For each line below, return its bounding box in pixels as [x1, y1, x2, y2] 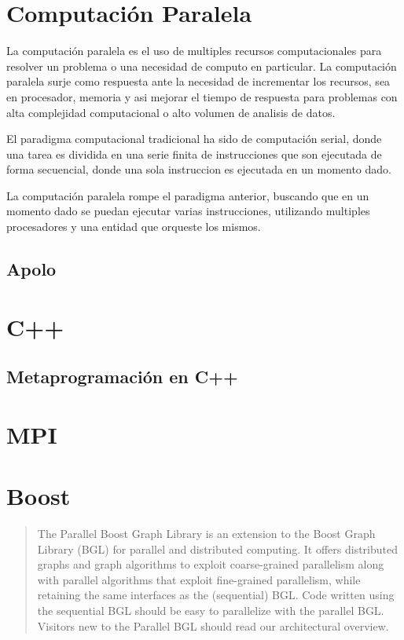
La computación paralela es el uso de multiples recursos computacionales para [6, 42, 382, 59]
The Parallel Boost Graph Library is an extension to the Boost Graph [37, 525, 376, 542]
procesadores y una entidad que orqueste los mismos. [6, 218, 261, 235]
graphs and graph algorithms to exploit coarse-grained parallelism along [37, 556, 384, 572]
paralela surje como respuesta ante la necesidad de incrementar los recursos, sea [6, 73, 391, 90]
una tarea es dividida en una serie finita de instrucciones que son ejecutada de [6, 145, 382, 162]
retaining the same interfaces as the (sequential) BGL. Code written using [37, 587, 395, 603]
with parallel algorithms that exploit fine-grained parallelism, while [37, 571, 361, 587]
